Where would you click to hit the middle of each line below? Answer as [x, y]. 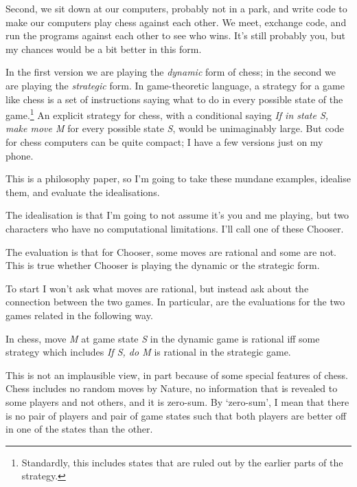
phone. [20, 155]
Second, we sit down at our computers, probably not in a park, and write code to [176, 8]
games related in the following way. [79, 315]
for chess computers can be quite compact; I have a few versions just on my [164, 142]
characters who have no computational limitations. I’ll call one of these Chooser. [175, 228]
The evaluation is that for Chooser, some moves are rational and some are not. [171, 251]
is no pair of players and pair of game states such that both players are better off [176, 415]
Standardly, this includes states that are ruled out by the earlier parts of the [182, 462]
